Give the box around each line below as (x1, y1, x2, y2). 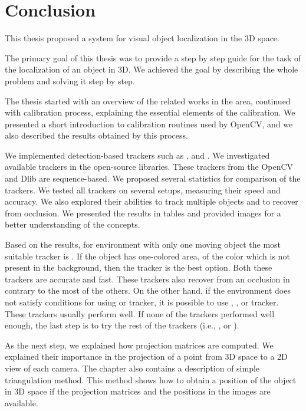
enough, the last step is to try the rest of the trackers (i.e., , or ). (5, 319, 239, 331)
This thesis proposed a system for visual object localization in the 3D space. (5, 32, 279, 44)
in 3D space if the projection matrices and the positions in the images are (5, 385, 271, 397)
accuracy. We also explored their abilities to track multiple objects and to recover (5, 195, 298, 208)
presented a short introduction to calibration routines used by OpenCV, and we (5, 117, 293, 130)
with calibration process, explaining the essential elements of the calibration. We (5, 106, 295, 119)
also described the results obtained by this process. (5, 129, 188, 142)
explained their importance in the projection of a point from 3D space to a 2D (5, 350, 288, 363)
